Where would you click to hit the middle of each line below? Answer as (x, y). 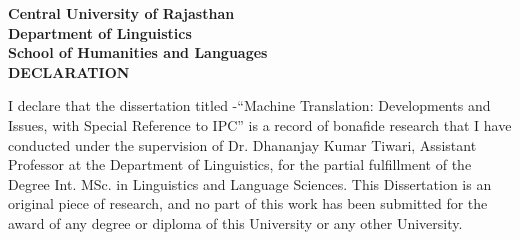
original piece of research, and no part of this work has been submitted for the (248, 203)
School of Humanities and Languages (138, 52)
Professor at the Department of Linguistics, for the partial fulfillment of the (240, 164)
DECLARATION (69, 71)
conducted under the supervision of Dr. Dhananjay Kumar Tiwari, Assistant (242, 144)
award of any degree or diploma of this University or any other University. (235, 222)
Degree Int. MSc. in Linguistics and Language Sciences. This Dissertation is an (250, 183)
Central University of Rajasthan (121, 13)
